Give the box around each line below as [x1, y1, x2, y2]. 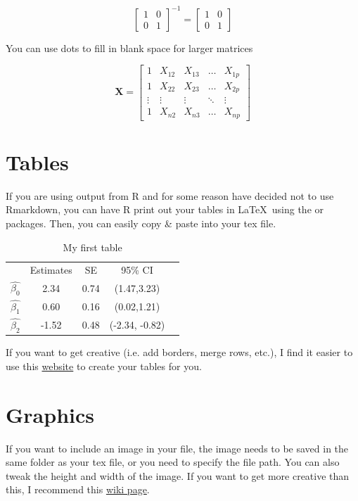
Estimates [30, 262, 72, 277]
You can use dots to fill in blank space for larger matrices [6, 40, 253, 55]
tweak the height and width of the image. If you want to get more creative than [6, 468, 350, 483]
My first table [63, 239, 122, 254]
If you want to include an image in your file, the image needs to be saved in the [6, 440, 349, 455]
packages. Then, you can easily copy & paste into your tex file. [6, 215, 276, 230]
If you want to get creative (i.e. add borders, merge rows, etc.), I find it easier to [6, 345, 353, 360]
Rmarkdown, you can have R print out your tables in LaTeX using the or [6, 202, 324, 217]
